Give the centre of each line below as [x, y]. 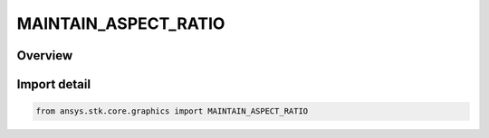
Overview [45, 55]
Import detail [53, 84]
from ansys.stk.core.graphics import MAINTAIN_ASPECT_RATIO [172, 111]
